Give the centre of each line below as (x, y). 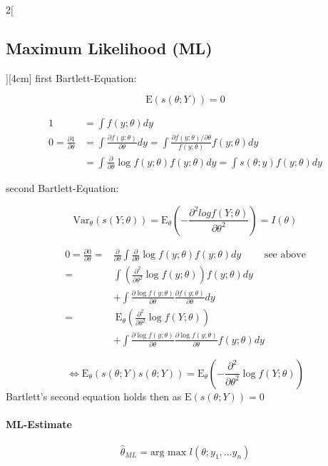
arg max (168, 452)
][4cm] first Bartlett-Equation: (71, 77)
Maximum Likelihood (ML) (109, 47)
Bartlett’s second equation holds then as (94, 396)
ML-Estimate (39, 424)
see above (285, 255)
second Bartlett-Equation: (62, 188)
